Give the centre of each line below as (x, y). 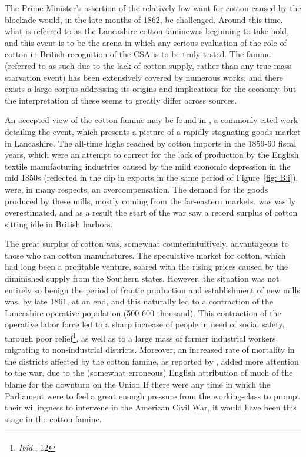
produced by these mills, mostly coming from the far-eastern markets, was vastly (150, 201)
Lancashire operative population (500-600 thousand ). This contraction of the (143, 312)
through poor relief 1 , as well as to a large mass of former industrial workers (140, 337)
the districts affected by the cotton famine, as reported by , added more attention (152, 361)
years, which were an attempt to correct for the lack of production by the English (152, 155)
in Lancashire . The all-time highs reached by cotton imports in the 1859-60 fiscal (151, 143)
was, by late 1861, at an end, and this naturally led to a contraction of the (139, 301)
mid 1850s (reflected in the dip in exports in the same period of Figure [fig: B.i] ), (152, 178)
